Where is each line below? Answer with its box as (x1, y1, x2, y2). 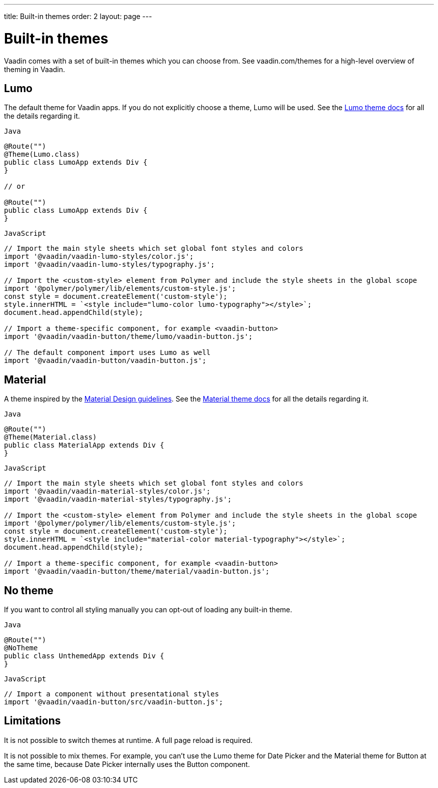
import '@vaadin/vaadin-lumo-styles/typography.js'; (4, 260, 215, 269)
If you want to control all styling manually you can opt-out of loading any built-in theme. (4, 605, 292, 614)
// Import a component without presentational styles (4, 690, 219, 698)
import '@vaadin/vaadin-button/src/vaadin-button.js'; (4, 698, 223, 706)
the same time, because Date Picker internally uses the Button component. (4, 759, 250, 768)
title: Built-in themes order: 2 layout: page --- (4, 12, 152, 21)
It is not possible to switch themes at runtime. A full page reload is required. (4, 735, 253, 744)
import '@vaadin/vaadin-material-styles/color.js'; (4, 487, 211, 496)
